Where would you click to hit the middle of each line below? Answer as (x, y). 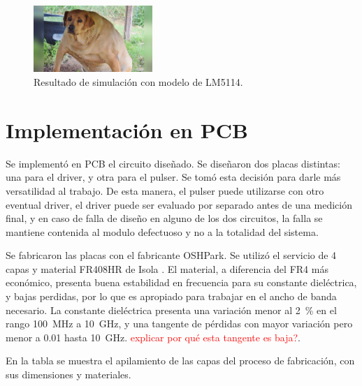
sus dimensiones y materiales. (68, 374)
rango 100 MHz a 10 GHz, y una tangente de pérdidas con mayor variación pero (179, 324)
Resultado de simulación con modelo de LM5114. (138, 82)
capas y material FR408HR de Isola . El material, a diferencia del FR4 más (167, 268)
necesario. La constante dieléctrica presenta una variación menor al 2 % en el (171, 310)
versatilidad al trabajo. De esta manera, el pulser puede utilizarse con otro (165, 190)
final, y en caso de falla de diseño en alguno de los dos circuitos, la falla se (164, 218)
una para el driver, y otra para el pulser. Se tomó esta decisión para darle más (173, 177)
